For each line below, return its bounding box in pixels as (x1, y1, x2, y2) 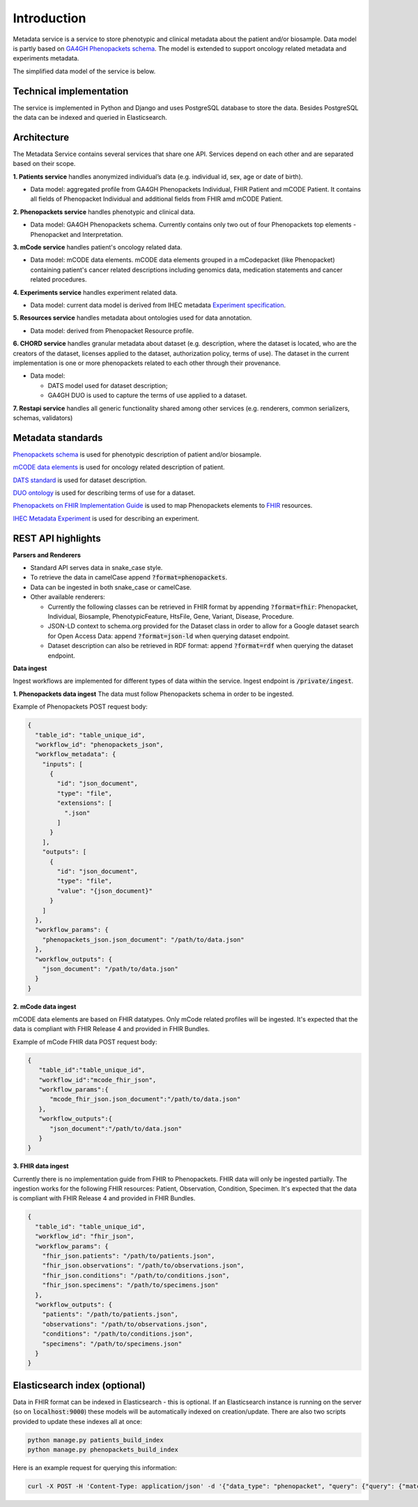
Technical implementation (13, 85, 129, 97)
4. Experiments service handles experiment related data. (13, 288, 178, 296)
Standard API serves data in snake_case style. (30, 564, 163, 572)
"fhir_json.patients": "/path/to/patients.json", (42, 1252, 215, 1260)
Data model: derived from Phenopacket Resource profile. (30, 326, 194, 334)
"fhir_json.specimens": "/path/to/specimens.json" (42, 1281, 219, 1289)
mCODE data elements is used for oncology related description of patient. (13, 463, 226, 472)
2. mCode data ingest (13, 1002, 77, 1010)
